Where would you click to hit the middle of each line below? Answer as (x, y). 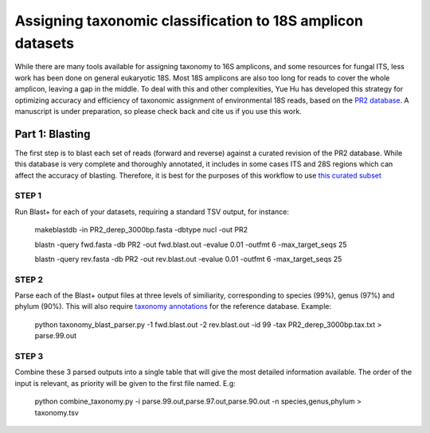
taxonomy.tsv (57, 412)
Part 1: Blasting (53, 134)
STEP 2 (29, 279)
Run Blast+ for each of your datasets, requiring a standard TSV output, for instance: (152, 212)
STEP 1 (28, 196)
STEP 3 (29, 356)
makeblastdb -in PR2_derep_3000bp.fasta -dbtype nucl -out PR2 (141, 230)
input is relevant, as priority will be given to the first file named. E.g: (125, 383)
